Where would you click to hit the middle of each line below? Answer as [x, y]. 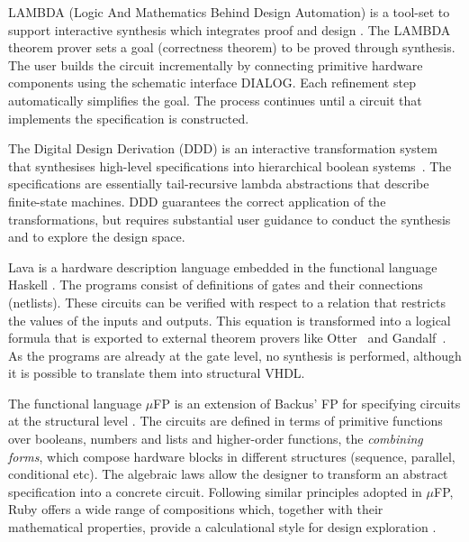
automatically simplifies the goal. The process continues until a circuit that [215, 100]
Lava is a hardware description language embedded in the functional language [223, 266]
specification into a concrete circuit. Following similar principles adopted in [215, 491]
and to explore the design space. [97, 237]
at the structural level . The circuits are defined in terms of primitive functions [225, 421]
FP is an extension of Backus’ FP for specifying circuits [307, 403]
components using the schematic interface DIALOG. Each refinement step [212, 83]
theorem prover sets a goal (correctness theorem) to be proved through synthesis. [232, 47]
